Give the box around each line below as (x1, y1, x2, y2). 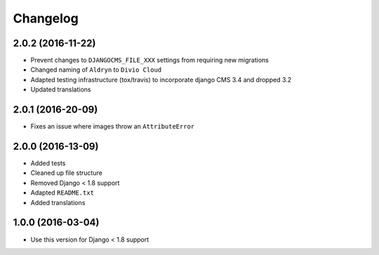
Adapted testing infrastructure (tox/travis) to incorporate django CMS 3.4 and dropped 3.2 (30, 75, 292, 84)
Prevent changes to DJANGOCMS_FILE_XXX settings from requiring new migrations (30, 56, 270, 65)
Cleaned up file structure (30, 169, 103, 177)
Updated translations (30, 85, 91, 94)
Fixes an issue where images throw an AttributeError (30, 122, 195, 131)
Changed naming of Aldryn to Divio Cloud (30, 65, 162, 74)
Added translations (30, 198, 86, 207)
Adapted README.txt (30, 188, 95, 197)
